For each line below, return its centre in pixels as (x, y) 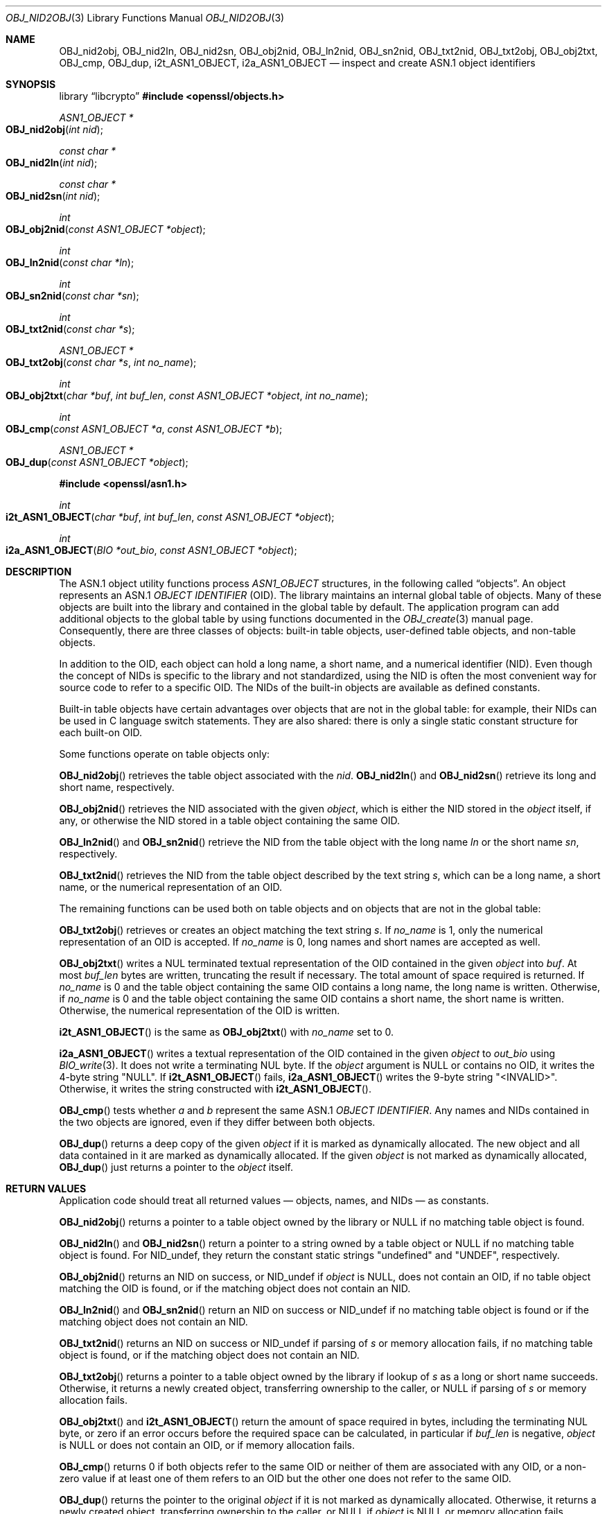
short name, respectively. (117, 787)
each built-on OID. (100, 732)
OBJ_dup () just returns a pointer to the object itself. (176, 1167)
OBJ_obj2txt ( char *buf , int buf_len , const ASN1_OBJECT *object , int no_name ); (187, 395)
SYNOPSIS (31, 84)
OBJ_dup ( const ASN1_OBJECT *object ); (97, 462)
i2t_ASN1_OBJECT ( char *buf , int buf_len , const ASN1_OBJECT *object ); (170, 517)
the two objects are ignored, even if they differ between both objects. (217, 1122)
